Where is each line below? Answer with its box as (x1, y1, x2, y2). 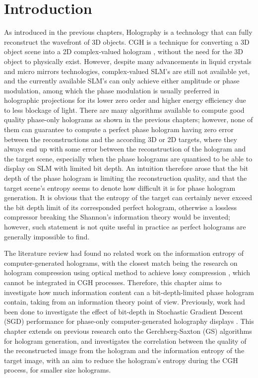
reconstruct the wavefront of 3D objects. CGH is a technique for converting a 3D (4, 36, 250, 47)
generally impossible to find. (4, 231, 90, 241)
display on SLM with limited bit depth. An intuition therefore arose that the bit (4, 163, 249, 173)
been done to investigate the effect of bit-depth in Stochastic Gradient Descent (4, 306, 243, 316)
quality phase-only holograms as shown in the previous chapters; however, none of (4, 114, 253, 125)
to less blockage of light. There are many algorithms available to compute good (4, 104, 245, 115)
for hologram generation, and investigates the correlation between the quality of (4, 335, 247, 346)
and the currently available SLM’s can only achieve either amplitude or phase (4, 76, 240, 86)
